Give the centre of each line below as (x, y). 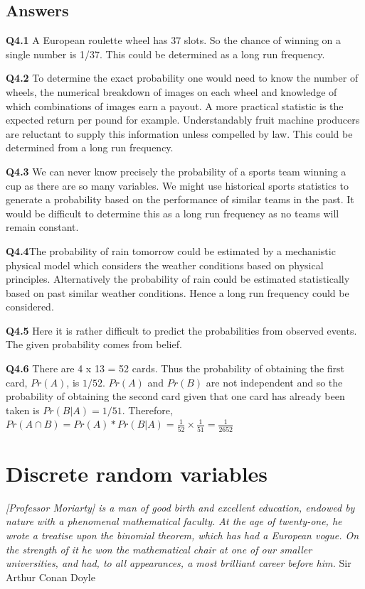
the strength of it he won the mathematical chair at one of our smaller (159, 549)
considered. (30, 307)
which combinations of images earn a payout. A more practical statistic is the (175, 106)
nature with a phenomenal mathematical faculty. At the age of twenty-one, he (174, 521)
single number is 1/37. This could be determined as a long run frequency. (165, 54)
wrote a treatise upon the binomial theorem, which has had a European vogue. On (182, 535)
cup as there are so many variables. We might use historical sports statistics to (177, 185)
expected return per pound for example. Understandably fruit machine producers (183, 120)
